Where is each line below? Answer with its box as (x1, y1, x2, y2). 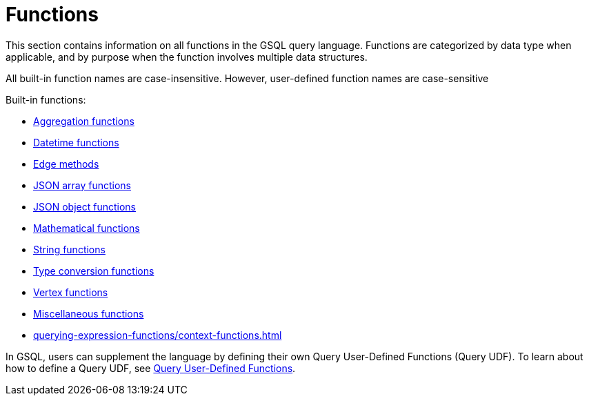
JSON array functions (33, 179, 132, 191)
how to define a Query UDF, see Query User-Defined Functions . (6, 362, 296, 374)
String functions (33, 243, 106, 255)
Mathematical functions (33, 222, 140, 234)
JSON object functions (33, 200, 136, 213)
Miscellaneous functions (33, 307, 144, 320)
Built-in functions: (6, 93, 86, 106)
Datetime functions (33, 136, 119, 148)
